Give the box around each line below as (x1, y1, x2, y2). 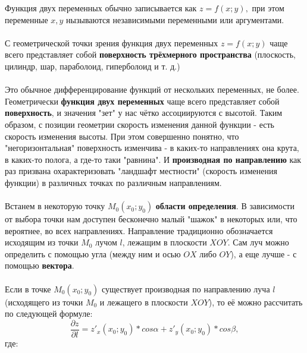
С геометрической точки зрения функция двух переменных (5, 36, 218, 49)
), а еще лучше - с (230, 247, 297, 260)
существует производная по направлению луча (102, 282, 270, 295)
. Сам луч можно (227, 236, 289, 248)
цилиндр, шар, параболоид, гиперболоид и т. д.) (5, 59, 180, 72)
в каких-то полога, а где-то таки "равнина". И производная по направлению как (5, 153, 302, 165)
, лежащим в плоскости (122, 236, 207, 248)
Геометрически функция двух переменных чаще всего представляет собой (5, 94, 280, 107)
